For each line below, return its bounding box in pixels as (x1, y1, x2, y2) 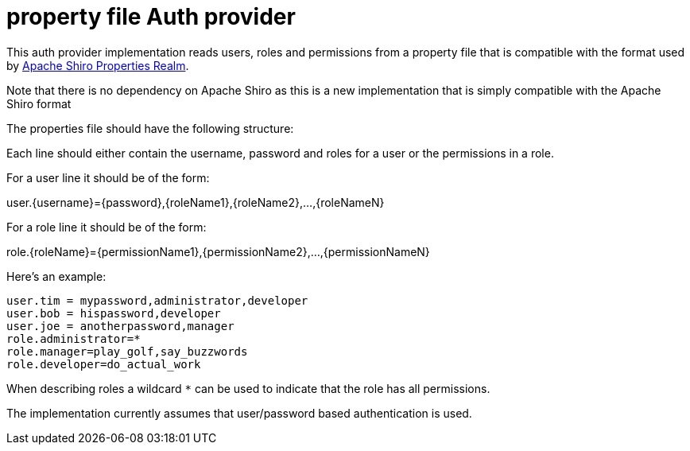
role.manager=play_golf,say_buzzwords (6, 344, 248, 358)
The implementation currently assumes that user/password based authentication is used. (6, 406, 472, 420)
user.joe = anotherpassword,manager (6, 319, 235, 332)
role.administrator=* (6, 332, 141, 345)
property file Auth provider (6, 3, 296, 30)
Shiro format (6, 96, 72, 111)
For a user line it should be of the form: (6, 170, 210, 185)
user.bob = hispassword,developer (6, 306, 221, 320)
